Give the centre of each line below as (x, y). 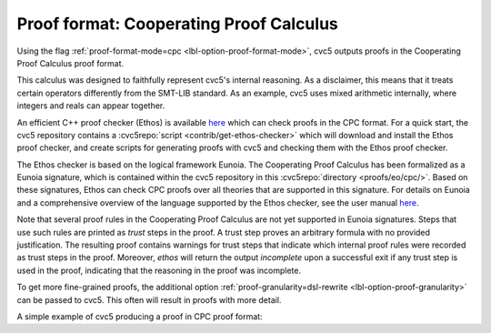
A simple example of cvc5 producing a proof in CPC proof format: (140, 316)
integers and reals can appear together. (91, 106)
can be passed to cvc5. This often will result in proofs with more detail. (149, 299)
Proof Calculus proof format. (70, 63)
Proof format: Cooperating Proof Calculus (177, 24)
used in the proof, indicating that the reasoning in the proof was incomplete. (159, 270)
